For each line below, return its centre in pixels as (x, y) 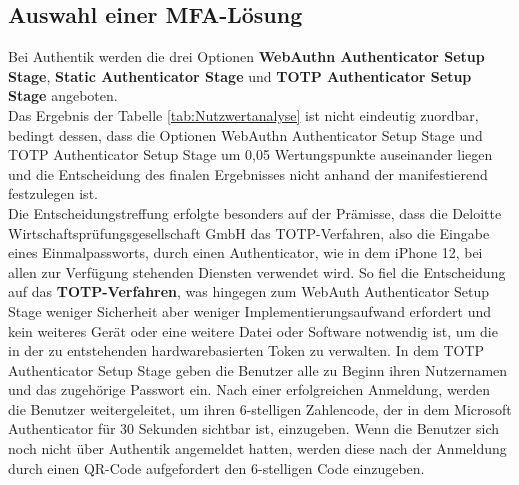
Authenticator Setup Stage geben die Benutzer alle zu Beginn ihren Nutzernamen (258, 369)
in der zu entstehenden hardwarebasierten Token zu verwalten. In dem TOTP (246, 350)
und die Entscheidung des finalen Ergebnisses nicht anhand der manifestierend (248, 173)
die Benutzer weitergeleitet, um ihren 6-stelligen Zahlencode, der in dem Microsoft (260, 408)
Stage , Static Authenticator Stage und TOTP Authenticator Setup (240, 75)
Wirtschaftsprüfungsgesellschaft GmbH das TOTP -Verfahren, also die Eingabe (249, 232)
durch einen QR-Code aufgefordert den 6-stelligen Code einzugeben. (216, 467)
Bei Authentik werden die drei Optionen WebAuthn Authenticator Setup (246, 56)
